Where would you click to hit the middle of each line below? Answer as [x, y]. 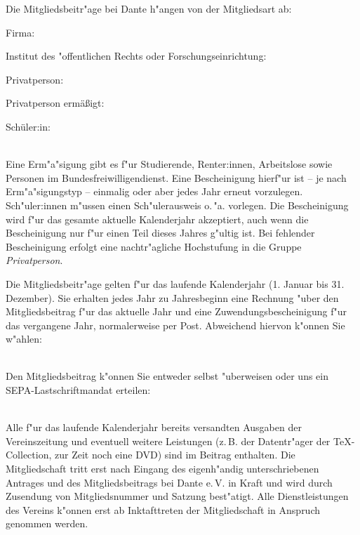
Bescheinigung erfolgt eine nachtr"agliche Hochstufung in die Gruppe [154, 246]
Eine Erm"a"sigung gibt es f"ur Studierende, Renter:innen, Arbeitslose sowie [169, 164]
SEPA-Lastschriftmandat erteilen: [78, 390]
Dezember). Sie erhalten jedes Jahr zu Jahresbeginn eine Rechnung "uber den [172, 297]
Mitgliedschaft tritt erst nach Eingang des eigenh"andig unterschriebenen [162, 469]
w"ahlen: [24, 339]
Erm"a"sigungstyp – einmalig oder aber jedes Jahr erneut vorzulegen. [154, 191]
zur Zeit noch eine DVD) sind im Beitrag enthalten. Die [175, 455]
